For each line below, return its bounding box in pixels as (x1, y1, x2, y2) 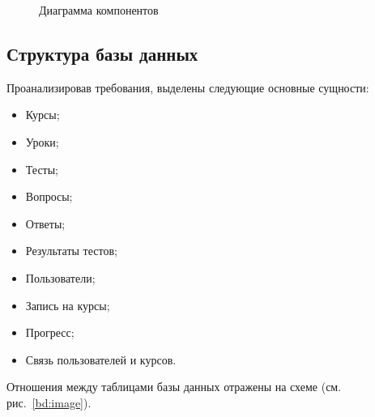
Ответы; (25, 215, 66, 232)
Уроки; (25, 133, 59, 150)
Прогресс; (25, 324, 75, 341)
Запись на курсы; (25, 296, 110, 313)
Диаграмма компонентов (39, 2, 159, 18)
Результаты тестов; (25, 242, 117, 259)
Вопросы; (25, 188, 73, 205)
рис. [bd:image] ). (6, 394, 92, 411)
